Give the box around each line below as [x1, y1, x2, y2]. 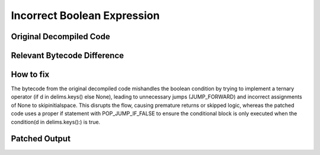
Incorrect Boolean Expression [11, 9, 160, 22]
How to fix [11, 69, 50, 80]
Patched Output [11, 134, 71, 144]
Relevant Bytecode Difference [11, 50, 124, 61]
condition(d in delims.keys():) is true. [11, 118, 101, 125]
